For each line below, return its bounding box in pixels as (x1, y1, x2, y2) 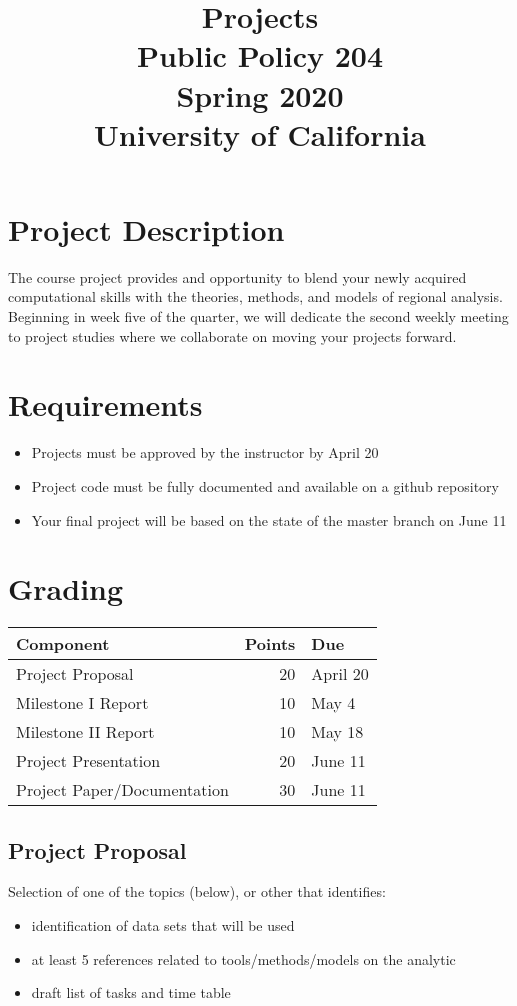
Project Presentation (16, 749, 161, 773)
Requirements (8, 384, 203, 425)
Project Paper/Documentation (16, 778, 229, 802)
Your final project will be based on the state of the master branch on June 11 (31, 509, 507, 530)
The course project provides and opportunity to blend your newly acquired (8, 266, 467, 287)
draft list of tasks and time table (31, 982, 231, 1003)
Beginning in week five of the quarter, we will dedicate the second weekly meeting (8, 306, 509, 327)
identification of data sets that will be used (31, 915, 295, 936)
